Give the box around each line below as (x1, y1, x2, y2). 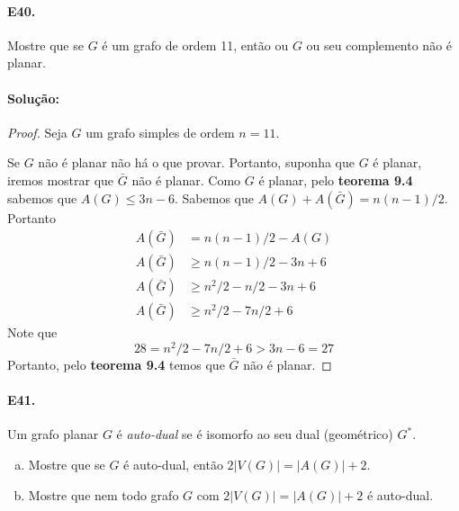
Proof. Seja (7, 122, 67, 141)
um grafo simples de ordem (85, 122, 235, 141)
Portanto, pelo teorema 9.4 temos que (7, 354, 225, 373)
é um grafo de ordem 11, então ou (102, 35, 289, 54)
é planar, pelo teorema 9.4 (258, 170, 413, 189)
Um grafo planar (7, 425, 99, 444)
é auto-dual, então (123, 454, 223, 473)
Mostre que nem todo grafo (28, 485, 179, 504)
